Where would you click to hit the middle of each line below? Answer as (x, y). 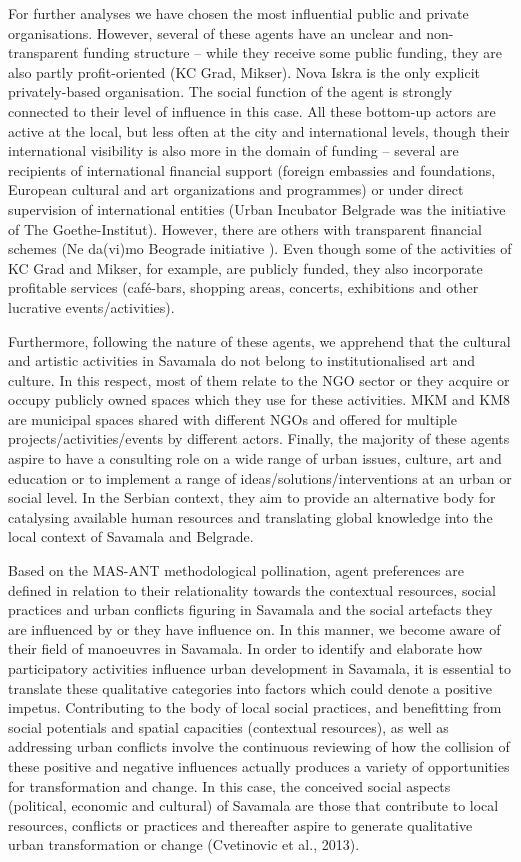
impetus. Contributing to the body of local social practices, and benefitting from (255, 707)
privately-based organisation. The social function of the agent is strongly (230, 91)
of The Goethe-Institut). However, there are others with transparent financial (245, 228)
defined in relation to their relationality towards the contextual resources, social (252, 589)
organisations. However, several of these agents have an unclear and (215, 32)
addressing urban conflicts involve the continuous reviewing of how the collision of (259, 746)
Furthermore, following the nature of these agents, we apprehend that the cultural (259, 340)
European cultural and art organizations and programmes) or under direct (236, 189)
